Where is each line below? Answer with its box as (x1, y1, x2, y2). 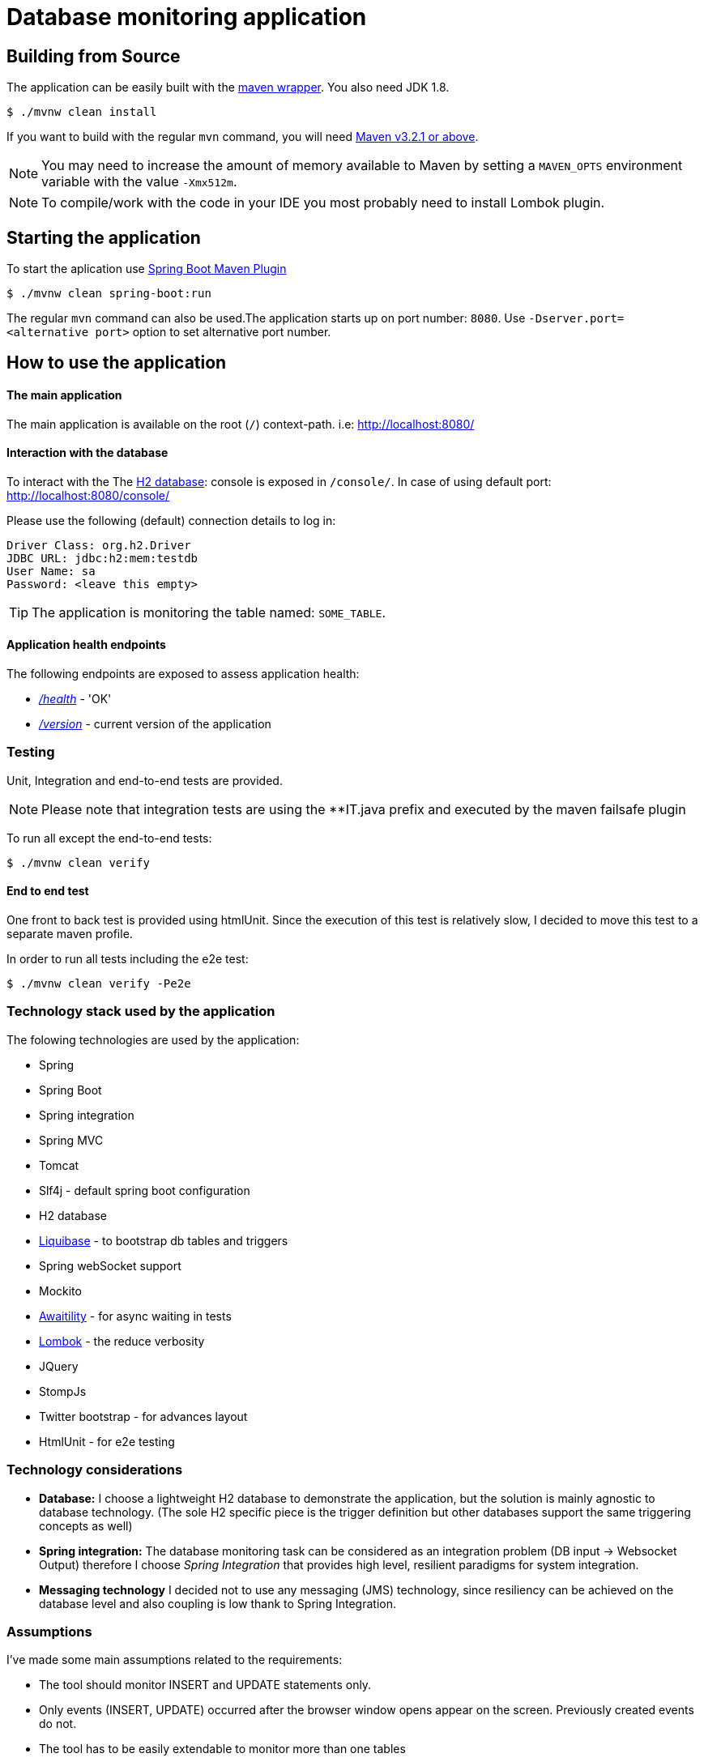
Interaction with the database (6, 446, 169, 460)
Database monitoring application (6, 3, 367, 31)
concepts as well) (39, 1518, 133, 1533)
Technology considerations (6, 1461, 183, 1478)
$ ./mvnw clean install (6, 105, 157, 119)
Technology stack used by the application (6, 1003, 275, 1020)
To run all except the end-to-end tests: (6, 830, 212, 845)
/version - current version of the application (39, 717, 271, 732)
